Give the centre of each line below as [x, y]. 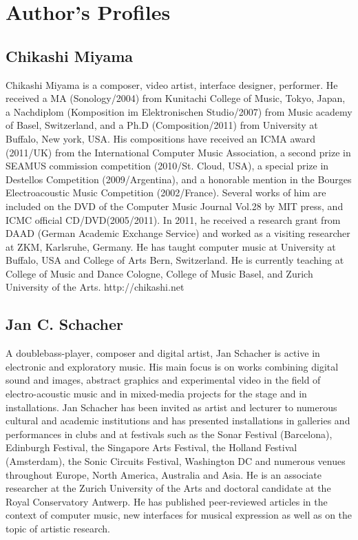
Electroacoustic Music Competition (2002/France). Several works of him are [166, 193]
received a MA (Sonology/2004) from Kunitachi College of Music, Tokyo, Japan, [176, 98]
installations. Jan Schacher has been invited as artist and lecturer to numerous [171, 407]
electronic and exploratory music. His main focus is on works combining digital [172, 366]
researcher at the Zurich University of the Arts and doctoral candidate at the [168, 488]
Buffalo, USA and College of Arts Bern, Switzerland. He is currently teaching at [175, 260]
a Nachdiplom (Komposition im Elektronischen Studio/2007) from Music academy [179, 111]
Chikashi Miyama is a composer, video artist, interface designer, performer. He [172, 84]
